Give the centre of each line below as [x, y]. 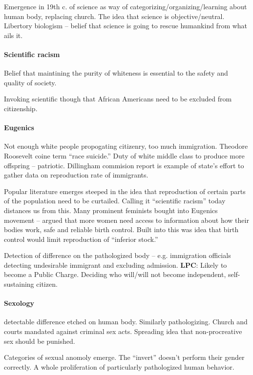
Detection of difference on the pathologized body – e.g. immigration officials [117, 255]
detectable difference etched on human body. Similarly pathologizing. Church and [126, 322]
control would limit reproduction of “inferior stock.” [81, 239]
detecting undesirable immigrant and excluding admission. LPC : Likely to [116, 265]
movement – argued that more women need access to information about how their [126, 220]
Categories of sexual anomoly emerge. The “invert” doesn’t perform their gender [124, 357]
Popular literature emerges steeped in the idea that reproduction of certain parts [125, 191]
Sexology [19, 303]
